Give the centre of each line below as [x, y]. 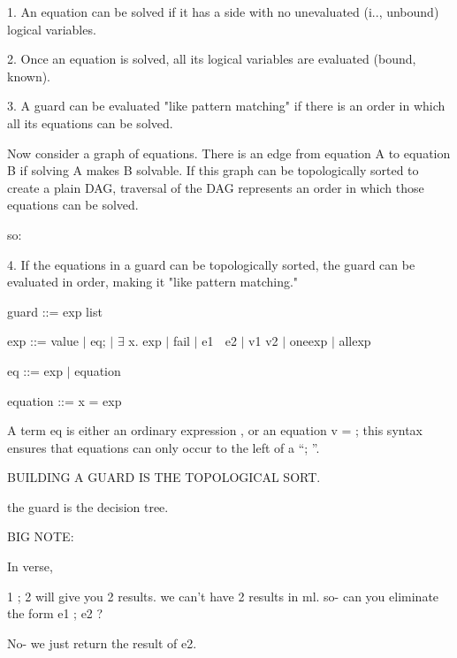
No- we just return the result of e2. [102, 643]
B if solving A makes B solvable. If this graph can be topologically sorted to [213, 170]
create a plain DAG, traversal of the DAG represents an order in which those [216, 187]
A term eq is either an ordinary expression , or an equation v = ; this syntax [215, 430]
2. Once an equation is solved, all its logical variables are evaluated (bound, [212, 59]
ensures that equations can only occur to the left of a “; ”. [164, 447]
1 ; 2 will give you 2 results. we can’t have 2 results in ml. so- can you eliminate [223, 596]
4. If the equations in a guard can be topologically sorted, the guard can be [211, 264]
